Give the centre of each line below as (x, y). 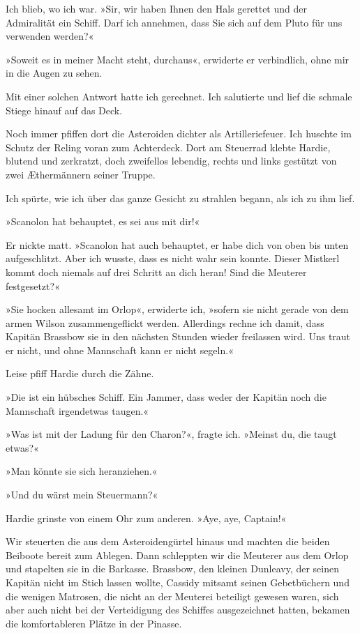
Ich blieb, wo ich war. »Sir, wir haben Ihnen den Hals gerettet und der (156, 8)
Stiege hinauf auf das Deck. (64, 110)
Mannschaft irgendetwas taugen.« (77, 410)
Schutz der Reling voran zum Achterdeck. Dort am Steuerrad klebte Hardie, (168, 147)
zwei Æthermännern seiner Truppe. (81, 174)
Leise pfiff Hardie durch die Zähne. (80, 373)
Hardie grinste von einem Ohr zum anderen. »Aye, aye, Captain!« (146, 518)
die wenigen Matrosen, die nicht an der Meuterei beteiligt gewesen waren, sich (172, 596)
